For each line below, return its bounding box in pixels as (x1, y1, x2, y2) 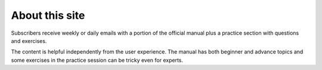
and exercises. (11, 37, 47, 44)
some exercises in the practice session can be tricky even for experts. (11, 56, 183, 64)
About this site (11, 9, 85, 22)
